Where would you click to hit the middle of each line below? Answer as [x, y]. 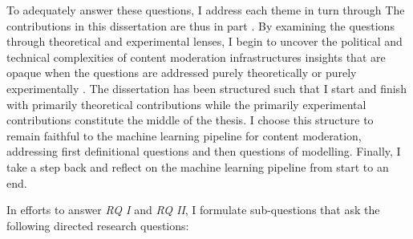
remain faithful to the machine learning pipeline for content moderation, [184, 135]
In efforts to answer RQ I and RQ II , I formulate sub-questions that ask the [193, 210]
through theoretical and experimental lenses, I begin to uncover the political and [204, 41]
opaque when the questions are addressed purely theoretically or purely [182, 73]
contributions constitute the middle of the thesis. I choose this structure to [190, 120]
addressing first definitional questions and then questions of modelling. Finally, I [204, 151]
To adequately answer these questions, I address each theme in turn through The [206, 10]
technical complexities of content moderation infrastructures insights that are [196, 57]
